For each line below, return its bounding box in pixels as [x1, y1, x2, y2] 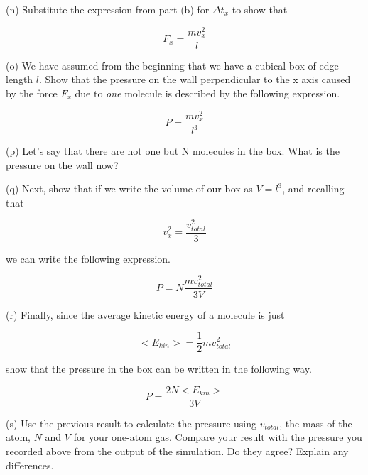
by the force [6, 85, 58, 100]
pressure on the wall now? [6, 157, 119, 172]
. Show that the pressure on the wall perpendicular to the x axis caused [38, 72, 351, 87]
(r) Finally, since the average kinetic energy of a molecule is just [6, 307, 285, 322]
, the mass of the [279, 415, 352, 430]
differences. [6, 457, 54, 472]
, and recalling [282, 181, 345, 196]
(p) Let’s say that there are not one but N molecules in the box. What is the [6, 143, 340, 158]
